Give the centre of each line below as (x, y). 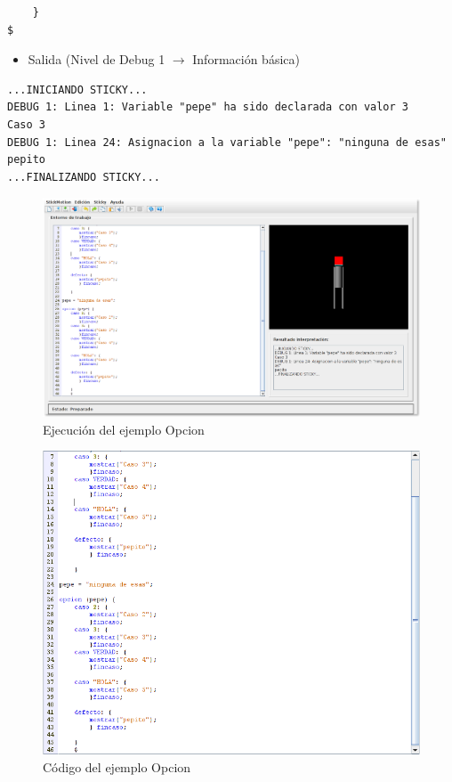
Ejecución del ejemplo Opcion (124, 429)
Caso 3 (26, 124)
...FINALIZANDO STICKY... (84, 177)
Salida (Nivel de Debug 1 (97, 59)
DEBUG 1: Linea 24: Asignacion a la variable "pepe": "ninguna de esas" (227, 142)
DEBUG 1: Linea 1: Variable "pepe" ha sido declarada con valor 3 (208, 107)
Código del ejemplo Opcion (117, 766)
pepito (26, 160)
